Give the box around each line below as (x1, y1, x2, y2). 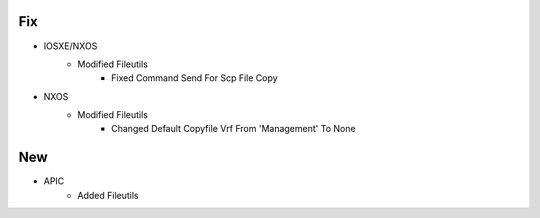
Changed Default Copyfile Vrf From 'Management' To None (111, 123, 356, 135)
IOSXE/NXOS (43, 40, 98, 52)
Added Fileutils (77, 189, 139, 201)
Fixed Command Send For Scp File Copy (111, 72, 279, 84)
